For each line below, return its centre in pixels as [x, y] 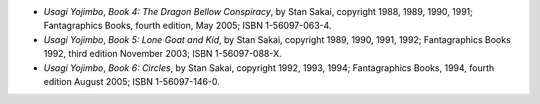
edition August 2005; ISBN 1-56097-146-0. [131, 81]
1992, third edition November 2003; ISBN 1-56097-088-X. [162, 54]
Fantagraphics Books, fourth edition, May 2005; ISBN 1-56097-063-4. [187, 26]
